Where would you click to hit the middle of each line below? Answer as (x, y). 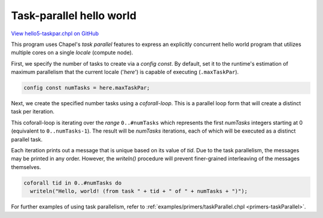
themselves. (26, 167)
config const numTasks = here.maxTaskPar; (87, 88)
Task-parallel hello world (74, 16)
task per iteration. (33, 112)
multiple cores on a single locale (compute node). (72, 53)
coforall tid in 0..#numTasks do (73, 183)
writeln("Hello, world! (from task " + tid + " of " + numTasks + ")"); (139, 191)
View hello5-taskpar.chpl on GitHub (55, 33)
